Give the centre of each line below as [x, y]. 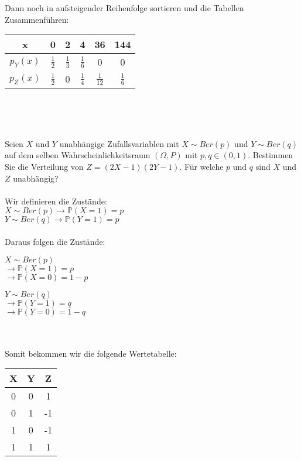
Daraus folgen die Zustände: [55, 241]
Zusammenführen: [37, 19]
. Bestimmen [271, 155]
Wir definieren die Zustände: [56, 201]
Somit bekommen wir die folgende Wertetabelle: [91, 353]
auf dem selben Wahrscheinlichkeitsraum [78, 155]
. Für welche [201, 166]
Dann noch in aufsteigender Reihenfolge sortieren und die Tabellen [124, 8]
